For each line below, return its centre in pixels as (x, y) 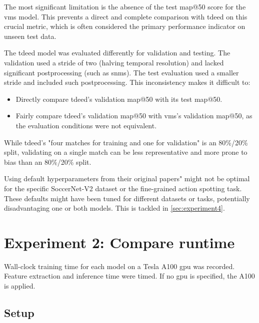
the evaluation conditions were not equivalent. (86, 125)
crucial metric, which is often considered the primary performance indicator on (125, 26)
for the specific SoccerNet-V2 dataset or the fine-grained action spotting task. (123, 188)
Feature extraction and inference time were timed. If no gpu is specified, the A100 (129, 276)
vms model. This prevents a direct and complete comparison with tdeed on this (126, 16)
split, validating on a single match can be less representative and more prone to (126, 152)
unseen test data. (30, 36)
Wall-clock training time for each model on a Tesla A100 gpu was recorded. (119, 266)
